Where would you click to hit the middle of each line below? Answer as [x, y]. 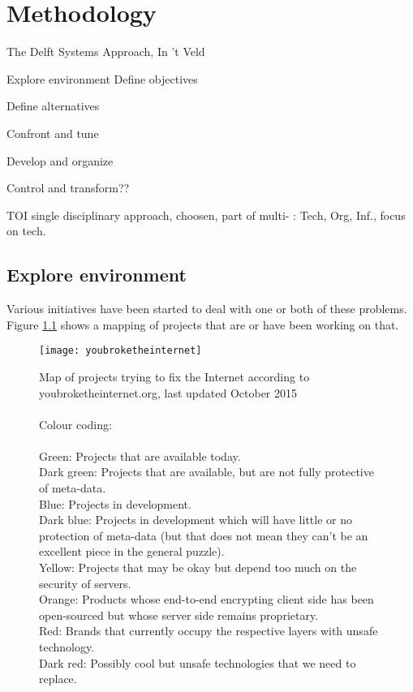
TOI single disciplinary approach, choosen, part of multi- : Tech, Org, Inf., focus [206, 215]
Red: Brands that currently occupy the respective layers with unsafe [209, 631]
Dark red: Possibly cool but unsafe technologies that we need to [198, 662]
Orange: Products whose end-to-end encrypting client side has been [206, 599]
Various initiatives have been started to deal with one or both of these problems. [207, 309]
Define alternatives [53, 106]
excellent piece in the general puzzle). [132, 551]
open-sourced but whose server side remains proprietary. [179, 615]
